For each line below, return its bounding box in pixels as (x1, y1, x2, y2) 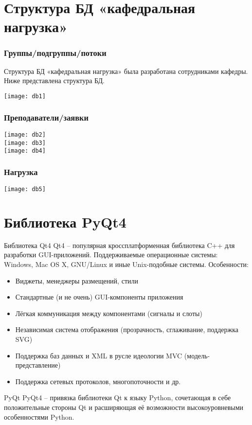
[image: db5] (4, 186, 46, 193)
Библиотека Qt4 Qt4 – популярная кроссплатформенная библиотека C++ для (4, 240, 235, 250)
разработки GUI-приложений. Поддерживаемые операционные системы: (4, 249, 218, 260)
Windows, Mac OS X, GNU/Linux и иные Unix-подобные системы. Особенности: (4, 259, 249, 269)
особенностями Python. (4, 411, 74, 422)
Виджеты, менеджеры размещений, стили (15, 275, 138, 285)
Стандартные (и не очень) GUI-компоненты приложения (15, 292, 183, 302)
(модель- (184, 350, 210, 360)
